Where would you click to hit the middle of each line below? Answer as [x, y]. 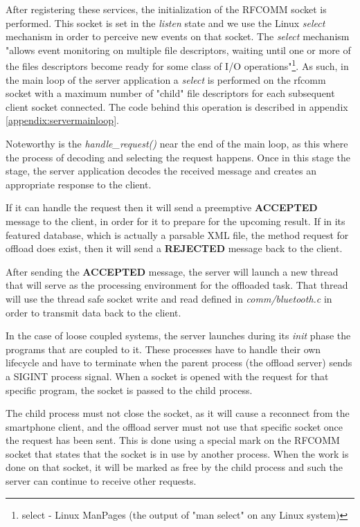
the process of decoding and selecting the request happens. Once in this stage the [178, 157]
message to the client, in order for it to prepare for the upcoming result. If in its [175, 221]
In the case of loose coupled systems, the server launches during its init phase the [178, 336]
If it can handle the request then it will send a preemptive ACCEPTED [162, 207]
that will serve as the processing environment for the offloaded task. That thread [177, 285]
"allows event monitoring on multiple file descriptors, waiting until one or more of [178, 50]
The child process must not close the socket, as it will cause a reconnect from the [178, 413]
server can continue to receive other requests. [101, 481]
